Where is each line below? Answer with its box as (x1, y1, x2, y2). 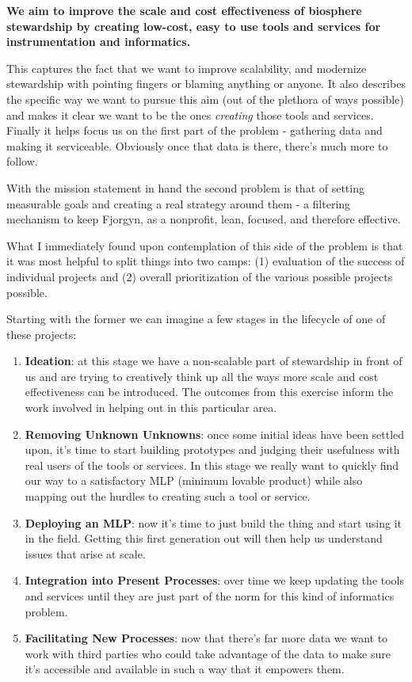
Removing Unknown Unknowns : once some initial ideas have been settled (25, 425, 405, 442)
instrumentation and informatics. (6, 33, 191, 50)
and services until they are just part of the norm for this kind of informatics (25, 588, 395, 604)
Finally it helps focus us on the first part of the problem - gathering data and (6, 122, 383, 139)
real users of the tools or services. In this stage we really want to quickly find (25, 456, 399, 473)
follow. (6, 153, 38, 170)
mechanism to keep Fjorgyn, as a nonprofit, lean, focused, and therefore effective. (6, 211, 401, 227)
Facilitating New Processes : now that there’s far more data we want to (25, 630, 388, 646)
